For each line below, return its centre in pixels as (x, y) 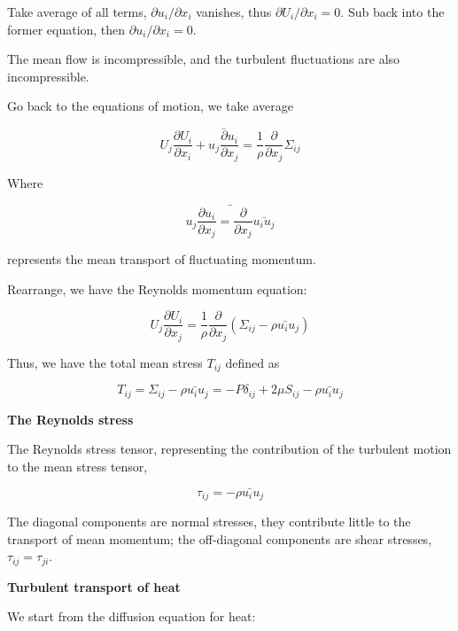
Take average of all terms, (77, 12)
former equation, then (66, 29)
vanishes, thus (234, 12)
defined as (252, 362)
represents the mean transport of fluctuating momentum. (162, 259)
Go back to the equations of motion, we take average (150, 106)
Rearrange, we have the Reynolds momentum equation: (157, 288)
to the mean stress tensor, (78, 466)
